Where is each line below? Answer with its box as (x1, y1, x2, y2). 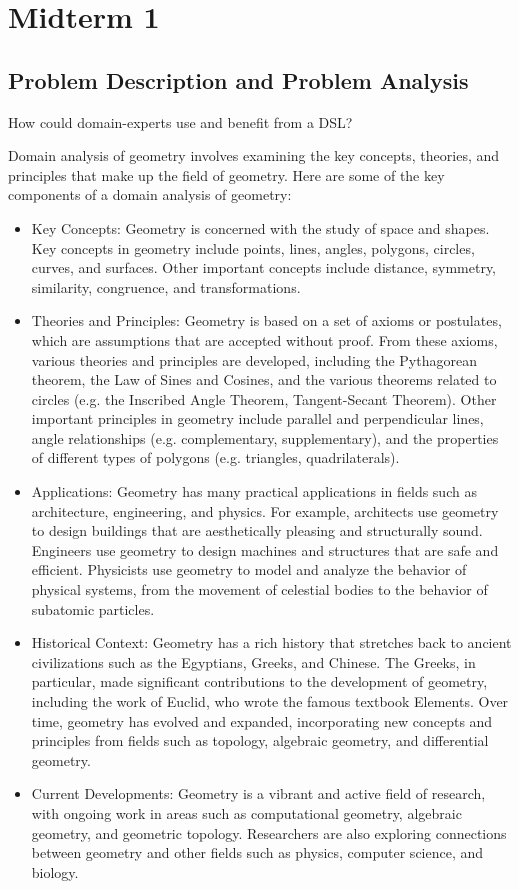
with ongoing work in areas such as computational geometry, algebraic (31, 802, 462, 823)
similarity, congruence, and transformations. (31, 276, 301, 297)
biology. (31, 861, 79, 882)
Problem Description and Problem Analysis (8, 64, 469, 95)
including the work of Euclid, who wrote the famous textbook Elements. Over (31, 691, 509, 712)
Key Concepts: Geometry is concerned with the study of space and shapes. (31, 217, 490, 238)
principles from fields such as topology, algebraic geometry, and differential (31, 730, 489, 751)
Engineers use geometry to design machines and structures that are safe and (31, 539, 499, 560)
